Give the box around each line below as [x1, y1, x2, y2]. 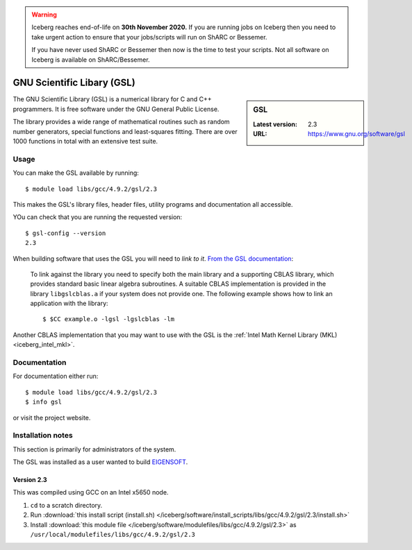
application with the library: [30, 299, 108, 308]
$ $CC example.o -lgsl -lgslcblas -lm [42, 316, 175, 323]
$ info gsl [25, 398, 63, 406]
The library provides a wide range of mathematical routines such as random [13, 118, 230, 126]
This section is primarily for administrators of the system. [13, 445, 176, 454]
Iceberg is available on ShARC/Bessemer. [31, 55, 150, 64]
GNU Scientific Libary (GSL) [13, 77, 135, 89]
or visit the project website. [13, 413, 91, 422]
